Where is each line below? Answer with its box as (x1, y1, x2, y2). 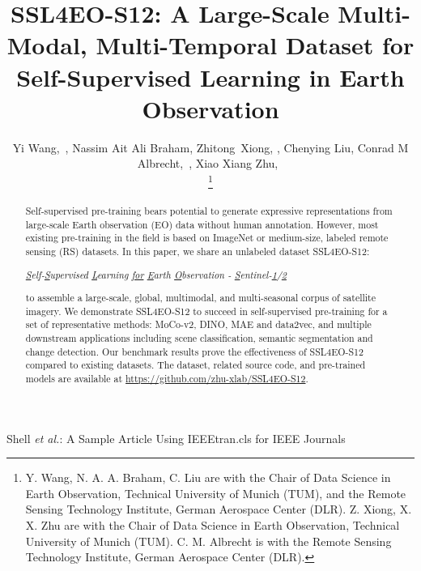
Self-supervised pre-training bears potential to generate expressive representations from (25, 204, 393, 217)
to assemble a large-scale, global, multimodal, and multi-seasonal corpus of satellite (25, 291, 376, 305)
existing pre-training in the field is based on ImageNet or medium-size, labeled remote (25, 231, 389, 245)
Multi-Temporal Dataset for (96, 28, 415, 62)
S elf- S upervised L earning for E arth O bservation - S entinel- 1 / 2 (25, 267, 287, 281)
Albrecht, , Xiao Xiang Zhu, (137, 155, 279, 172)
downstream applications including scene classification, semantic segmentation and (25, 331, 373, 345)
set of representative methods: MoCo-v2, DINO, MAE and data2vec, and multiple (25, 317, 372, 331)
